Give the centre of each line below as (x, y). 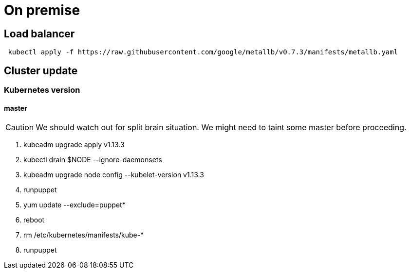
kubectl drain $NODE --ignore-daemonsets (93, 160)
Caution (20, 128)
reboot (34, 220)
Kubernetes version (42, 90)
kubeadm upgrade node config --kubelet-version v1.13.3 (114, 175)
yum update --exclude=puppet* (75, 205)
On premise (42, 10)
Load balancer (39, 34)
